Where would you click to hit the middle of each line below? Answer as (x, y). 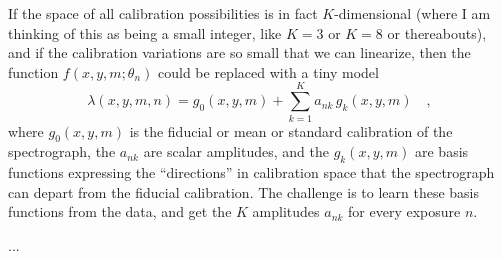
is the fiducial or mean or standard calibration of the (291, 130)
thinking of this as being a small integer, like (145, 32)
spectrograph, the (62, 151)
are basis (442, 151)
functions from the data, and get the (120, 211)
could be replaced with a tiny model (268, 71)
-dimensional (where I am (412, 13)
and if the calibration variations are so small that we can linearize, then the (239, 52)
